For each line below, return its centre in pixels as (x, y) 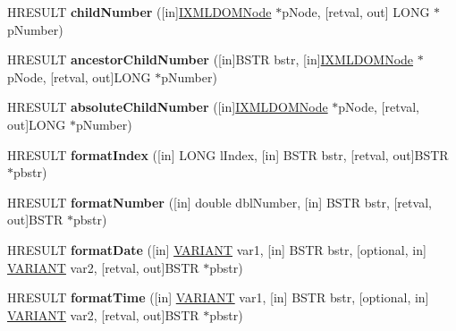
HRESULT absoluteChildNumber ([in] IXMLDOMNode (168, 107)
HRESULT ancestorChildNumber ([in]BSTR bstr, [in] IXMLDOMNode (211, 59)
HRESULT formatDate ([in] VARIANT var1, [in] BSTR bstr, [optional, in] (217, 249)
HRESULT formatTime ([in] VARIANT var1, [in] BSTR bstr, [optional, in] (218, 297)
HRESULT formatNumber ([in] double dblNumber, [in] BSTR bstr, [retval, (220, 202)
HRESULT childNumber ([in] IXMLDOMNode (139, 12)
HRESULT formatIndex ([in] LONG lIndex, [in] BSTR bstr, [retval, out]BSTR (228, 154)
